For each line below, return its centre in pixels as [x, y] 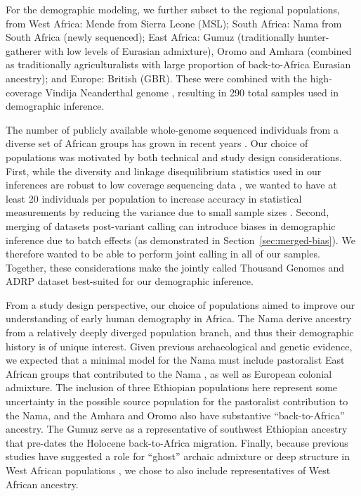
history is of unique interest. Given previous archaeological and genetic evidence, [179, 346]
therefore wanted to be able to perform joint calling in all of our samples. [163, 254]
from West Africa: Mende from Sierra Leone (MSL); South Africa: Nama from [174, 23]
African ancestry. [42, 484]
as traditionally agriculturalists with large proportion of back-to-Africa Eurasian [178, 64]
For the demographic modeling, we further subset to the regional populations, [173, 9]
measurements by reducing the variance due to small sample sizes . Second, [168, 212]
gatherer [24, 50]
